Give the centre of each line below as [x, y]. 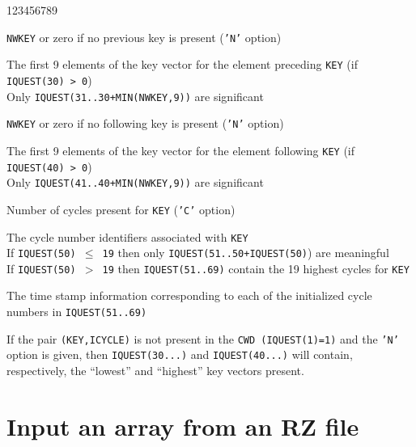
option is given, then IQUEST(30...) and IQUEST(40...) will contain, [180, 354]
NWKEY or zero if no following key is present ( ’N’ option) [145, 123]
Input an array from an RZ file [183, 426]
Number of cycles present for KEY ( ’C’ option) [121, 209]
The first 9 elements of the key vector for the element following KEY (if [181, 150]
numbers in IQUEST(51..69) [77, 312]
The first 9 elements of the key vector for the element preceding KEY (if [182, 64]
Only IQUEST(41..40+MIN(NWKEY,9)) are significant [135, 182]
